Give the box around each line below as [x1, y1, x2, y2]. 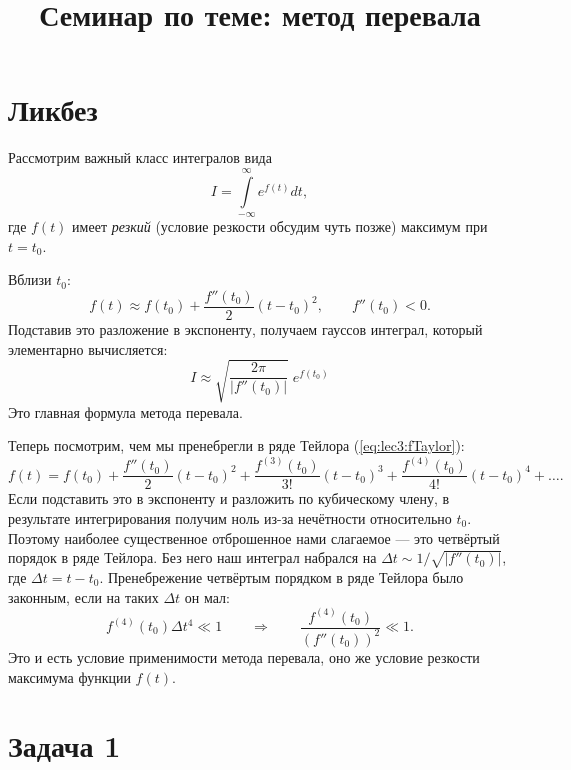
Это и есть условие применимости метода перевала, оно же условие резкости [8, 646, 480, 667]
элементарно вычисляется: [8, 338, 168, 359]
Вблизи [8, 269, 52, 290]
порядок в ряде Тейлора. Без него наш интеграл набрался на [8, 547, 377, 568]
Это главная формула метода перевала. [8, 401, 243, 422]
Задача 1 [8, 725, 121, 766]
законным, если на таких [8, 586, 159, 607]
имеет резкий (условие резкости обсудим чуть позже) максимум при [72, 216, 488, 237]
